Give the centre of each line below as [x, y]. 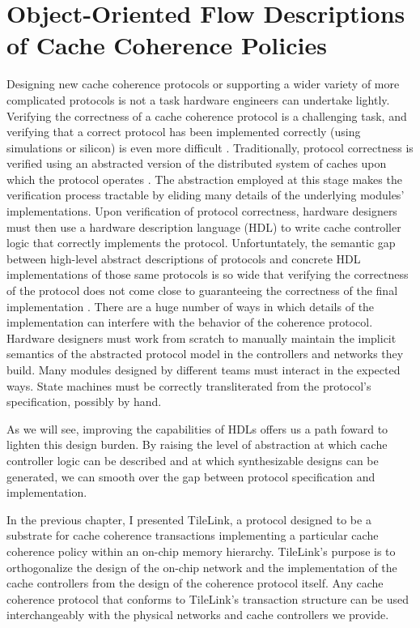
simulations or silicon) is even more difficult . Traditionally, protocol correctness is [210, 147]
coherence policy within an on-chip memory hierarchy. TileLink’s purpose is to [201, 551]
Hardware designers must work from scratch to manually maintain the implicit [202, 337]
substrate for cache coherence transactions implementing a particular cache [193, 535]
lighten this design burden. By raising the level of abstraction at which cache [197, 444]
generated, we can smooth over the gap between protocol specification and [191, 476]
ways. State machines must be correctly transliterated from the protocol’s [189, 385]
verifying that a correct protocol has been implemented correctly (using [184, 132]
